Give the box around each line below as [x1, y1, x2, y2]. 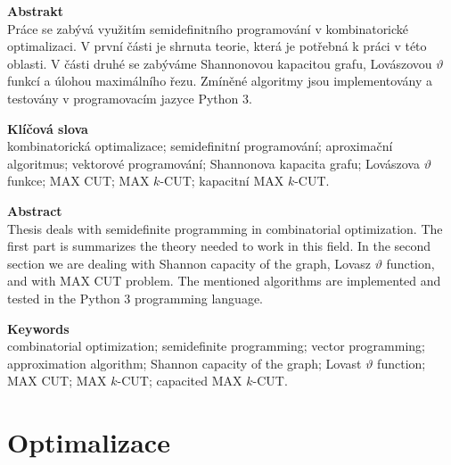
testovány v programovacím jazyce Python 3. [7, 88, 252, 107]
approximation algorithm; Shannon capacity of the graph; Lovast [7, 353, 362, 372]
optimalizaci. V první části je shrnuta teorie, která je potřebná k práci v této [7, 37, 427, 55]
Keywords [7, 319, 70, 337]
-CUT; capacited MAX [117, 371, 242, 390]
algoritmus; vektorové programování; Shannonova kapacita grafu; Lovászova [7, 154, 420, 172]
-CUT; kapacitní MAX [160, 171, 284, 190]
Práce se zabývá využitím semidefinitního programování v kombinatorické [7, 19, 409, 37]
